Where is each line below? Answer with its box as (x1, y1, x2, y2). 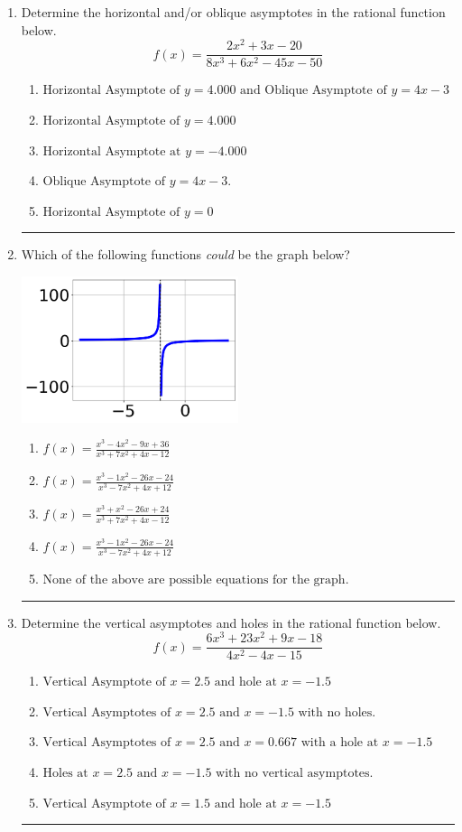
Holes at (42, 767, 88, 781)
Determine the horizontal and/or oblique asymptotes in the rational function (21, 3, 446, 21)
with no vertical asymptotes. (216, 767, 374, 781)
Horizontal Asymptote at (42, 145, 181, 158)
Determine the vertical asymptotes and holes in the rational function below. (21, 612, 441, 631)
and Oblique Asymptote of (240, 84, 387, 98)
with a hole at (300, 736, 379, 750)
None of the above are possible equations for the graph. (42, 573, 349, 586)
